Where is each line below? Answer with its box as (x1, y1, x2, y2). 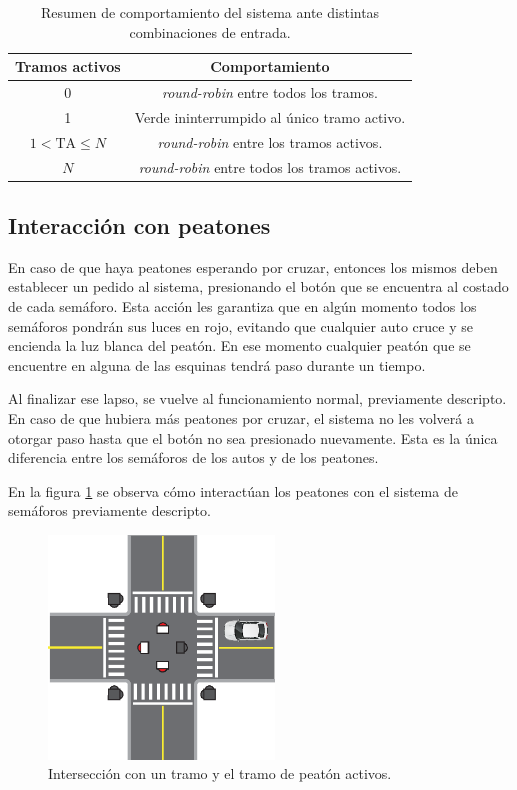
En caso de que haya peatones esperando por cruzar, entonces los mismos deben (8, 256, 498, 277)
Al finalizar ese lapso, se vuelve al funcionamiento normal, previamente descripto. (8, 388, 507, 409)
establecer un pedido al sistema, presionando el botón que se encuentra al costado (8, 276, 509, 297)
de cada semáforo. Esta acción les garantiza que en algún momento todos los (8, 296, 477, 317)
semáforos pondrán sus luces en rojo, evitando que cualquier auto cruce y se (8, 315, 473, 336)
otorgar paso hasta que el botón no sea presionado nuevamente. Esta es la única (8, 427, 498, 448)
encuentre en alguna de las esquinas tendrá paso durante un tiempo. (8, 354, 426, 375)
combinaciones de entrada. (129, 21, 291, 42)
